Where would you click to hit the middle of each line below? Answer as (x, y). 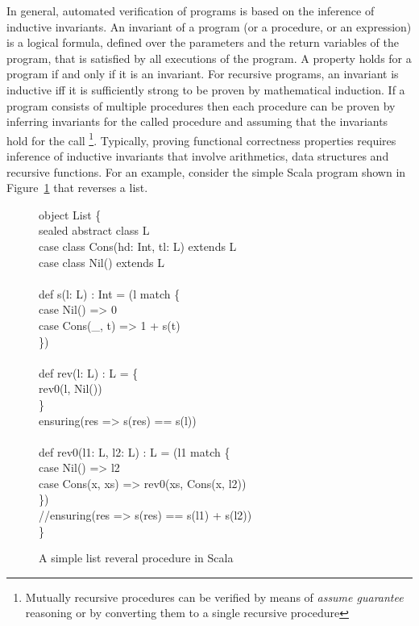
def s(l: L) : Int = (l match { (110, 293)
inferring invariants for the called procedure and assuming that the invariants (197, 121)
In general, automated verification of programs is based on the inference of (191, 10)
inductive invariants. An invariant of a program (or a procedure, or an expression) (209, 26)
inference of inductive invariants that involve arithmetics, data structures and (198, 156)
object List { (70, 214)
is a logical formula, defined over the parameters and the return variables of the (203, 42)
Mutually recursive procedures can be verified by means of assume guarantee (214, 597)
